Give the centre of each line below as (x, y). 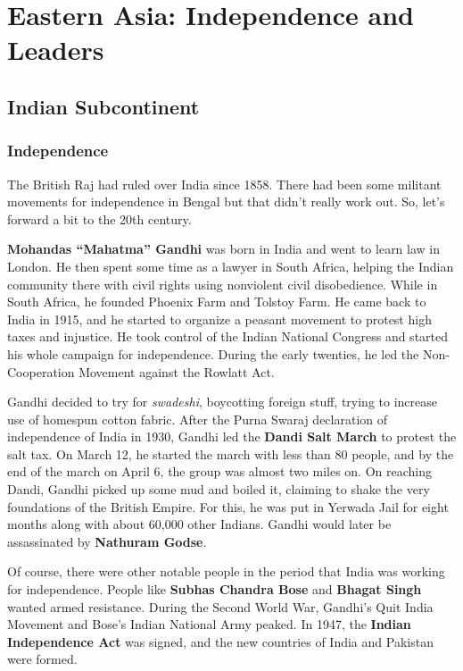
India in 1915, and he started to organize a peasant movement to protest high (219, 319)
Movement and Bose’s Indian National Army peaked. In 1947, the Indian (209, 624)
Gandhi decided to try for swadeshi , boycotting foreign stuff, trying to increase (223, 402)
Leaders (56, 50)
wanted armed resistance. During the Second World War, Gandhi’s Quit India (220, 606)
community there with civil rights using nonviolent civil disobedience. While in (223, 284)
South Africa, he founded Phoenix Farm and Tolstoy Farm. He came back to (217, 302)
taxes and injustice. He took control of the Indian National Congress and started (228, 336)
